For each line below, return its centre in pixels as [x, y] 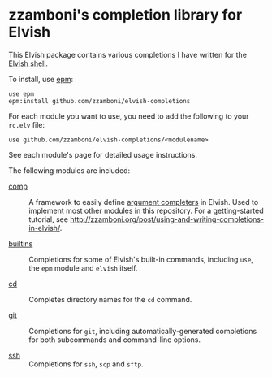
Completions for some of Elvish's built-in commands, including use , [141, 259]
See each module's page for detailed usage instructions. [103, 154]
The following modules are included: [69, 170]
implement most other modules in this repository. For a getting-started [146, 210]
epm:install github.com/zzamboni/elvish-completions [99, 101]
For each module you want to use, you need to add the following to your [129, 116]
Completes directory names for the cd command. [110, 299]
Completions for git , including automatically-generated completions [143, 331]
